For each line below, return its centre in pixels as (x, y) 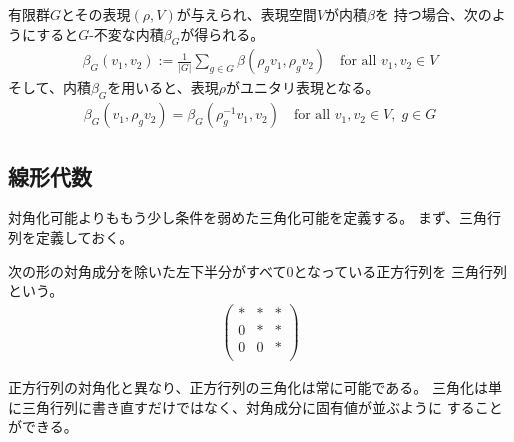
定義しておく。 (84, 237)
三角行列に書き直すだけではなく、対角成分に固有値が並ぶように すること (262, 406)
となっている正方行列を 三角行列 (400, 270)
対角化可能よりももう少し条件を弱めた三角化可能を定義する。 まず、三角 (247, 217)
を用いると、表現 (163, 87)
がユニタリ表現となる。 (303, 87)
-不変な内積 (126, 33)
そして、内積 (49, 87)
